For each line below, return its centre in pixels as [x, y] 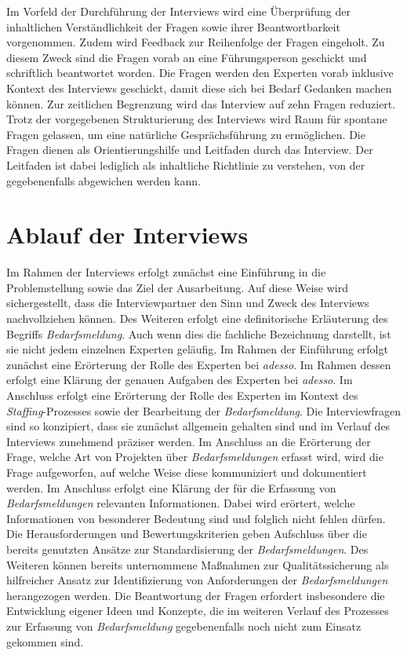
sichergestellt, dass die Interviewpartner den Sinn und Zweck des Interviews [188, 303]
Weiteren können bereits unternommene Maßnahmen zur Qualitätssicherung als [198, 564]
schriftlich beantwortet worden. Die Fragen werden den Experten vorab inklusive [200, 73]
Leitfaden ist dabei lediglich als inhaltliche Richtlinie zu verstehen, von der [186, 165]
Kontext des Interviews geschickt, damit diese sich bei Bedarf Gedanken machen [199, 88]
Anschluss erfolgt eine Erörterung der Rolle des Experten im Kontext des [182, 395]
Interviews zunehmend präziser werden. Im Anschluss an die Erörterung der [189, 441]
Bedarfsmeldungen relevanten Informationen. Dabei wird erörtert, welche [181, 503]
